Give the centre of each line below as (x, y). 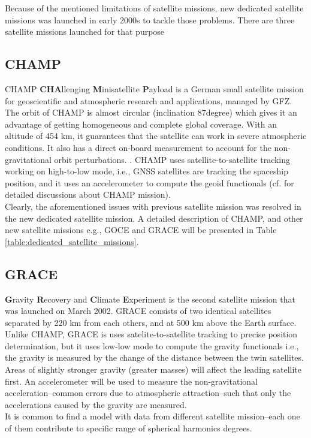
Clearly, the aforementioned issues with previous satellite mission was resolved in (153, 206)
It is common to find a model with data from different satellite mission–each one (153, 416)
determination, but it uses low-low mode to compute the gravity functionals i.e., (152, 345)
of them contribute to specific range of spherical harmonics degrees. (129, 428)
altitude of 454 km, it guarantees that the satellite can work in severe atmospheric (156, 136)
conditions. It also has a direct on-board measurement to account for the (138, 147)
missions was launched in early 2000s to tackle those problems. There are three (150, 19)
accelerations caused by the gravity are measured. (96, 404)
